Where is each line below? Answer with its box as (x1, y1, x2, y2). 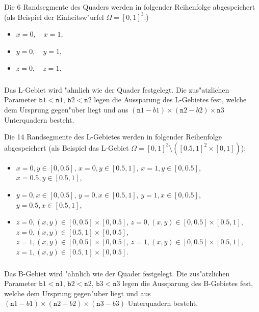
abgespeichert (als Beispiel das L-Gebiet (4, 142, 129, 153)
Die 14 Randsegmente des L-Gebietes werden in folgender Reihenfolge (4, 131, 222, 142)
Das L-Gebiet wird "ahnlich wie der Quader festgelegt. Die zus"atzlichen (4, 84, 229, 95)
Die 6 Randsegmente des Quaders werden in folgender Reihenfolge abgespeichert (4, 2, 255, 12)
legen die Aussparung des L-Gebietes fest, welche (94, 94, 247, 105)
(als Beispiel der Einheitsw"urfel (4, 11, 104, 22)
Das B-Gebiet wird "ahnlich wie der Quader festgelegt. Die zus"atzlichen (4, 268, 230, 278)
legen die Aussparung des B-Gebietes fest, (122, 278, 253, 289)
